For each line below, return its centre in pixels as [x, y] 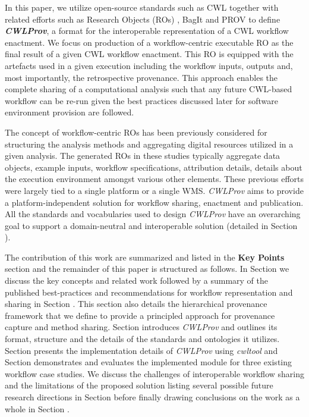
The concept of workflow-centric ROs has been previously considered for [136, 132]
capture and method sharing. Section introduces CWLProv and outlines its [141, 327]
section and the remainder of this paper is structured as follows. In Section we [147, 269]
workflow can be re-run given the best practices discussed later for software [141, 100]
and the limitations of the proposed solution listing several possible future [139, 385]
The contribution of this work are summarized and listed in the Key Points [145, 257]
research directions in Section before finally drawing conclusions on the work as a [152, 397]
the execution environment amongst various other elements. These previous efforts [154, 179]
